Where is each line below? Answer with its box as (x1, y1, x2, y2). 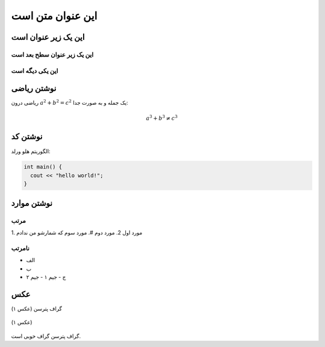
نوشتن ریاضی (11, 83, 57, 93)
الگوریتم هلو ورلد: (11, 148, 51, 155)
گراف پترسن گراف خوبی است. (11, 332, 81, 340)
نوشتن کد (11, 131, 43, 142)
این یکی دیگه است (11, 66, 58, 75)
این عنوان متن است (11, 9, 97, 22)
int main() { (23, 163, 63, 170)
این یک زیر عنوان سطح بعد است (11, 50, 94, 58)
